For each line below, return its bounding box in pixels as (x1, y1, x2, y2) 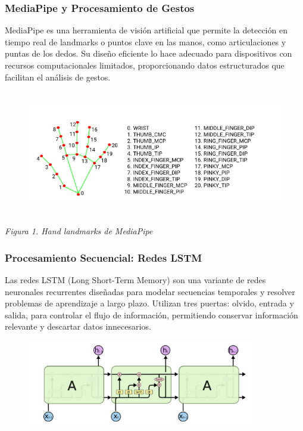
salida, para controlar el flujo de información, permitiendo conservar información (5, 308, 298, 321)
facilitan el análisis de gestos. (5, 70, 111, 83)
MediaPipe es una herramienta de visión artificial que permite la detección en (5, 24, 288, 36)
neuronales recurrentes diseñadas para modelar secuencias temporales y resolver (5, 285, 295, 297)
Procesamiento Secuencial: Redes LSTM (5, 250, 202, 265)
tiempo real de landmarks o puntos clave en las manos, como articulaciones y (5, 35, 286, 48)
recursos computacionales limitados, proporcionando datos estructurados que (5, 59, 285, 71)
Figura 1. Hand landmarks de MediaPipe (5, 225, 153, 237)
